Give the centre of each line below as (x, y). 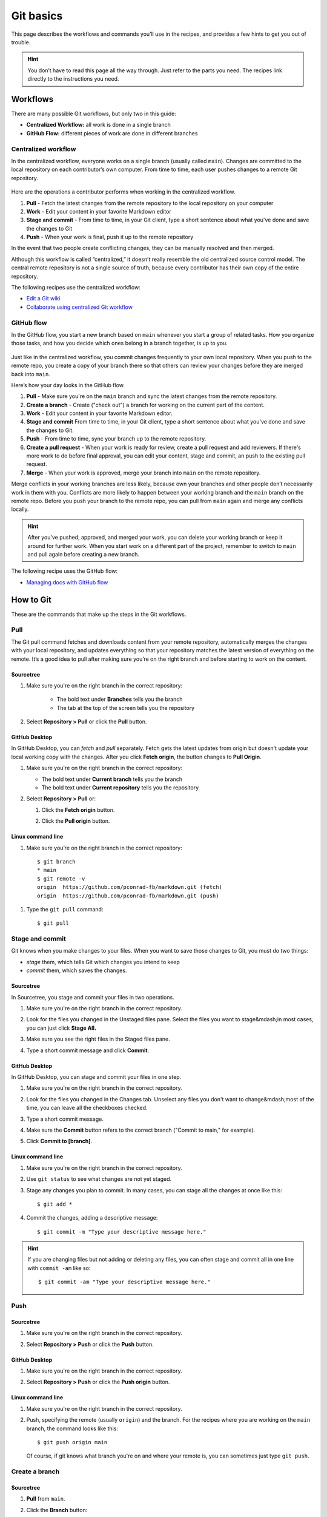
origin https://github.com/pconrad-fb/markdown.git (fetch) (130, 887)
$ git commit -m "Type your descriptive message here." (122, 1232)
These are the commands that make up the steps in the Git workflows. (99, 614)
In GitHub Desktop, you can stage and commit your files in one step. (96, 1077)
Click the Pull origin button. (76, 821)
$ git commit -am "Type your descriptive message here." (125, 1282)
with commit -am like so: (59, 1268)
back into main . (31, 374)
